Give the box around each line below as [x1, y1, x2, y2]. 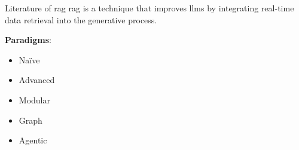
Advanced [19, 74, 55, 86]
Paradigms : [5, 33, 51, 46]
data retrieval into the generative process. [5, 13, 157, 26]
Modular [19, 93, 50, 106]
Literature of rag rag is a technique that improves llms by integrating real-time [5, 2, 294, 14]
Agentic [19, 134, 47, 146]
